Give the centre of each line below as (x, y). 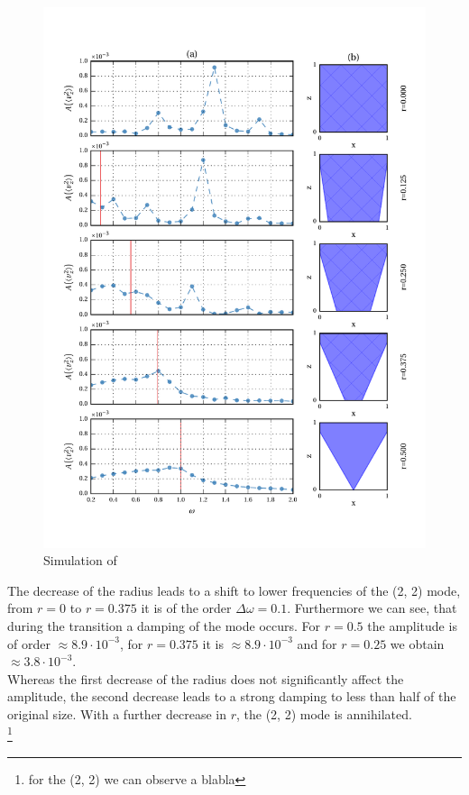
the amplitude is (412, 626)
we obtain (417, 643)
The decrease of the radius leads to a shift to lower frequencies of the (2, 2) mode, (234, 590)
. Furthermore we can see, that (372, 608)
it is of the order (186, 608)
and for (317, 643)
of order (29, 643)
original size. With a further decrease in (117, 714)
